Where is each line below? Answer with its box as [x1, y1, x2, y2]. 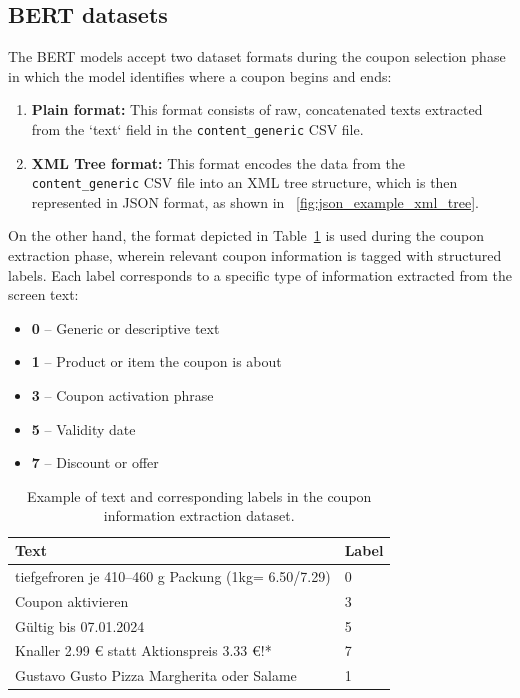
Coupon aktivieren [15, 590, 129, 611]
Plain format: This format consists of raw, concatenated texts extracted [31, 99, 483, 120]
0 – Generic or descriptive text [31, 317, 220, 338]
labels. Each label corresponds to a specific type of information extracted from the [8, 264, 512, 285]
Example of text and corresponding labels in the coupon [27, 485, 372, 506]
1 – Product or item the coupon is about [31, 351, 282, 372]
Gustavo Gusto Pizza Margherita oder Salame [15, 665, 297, 686]
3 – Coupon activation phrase [31, 385, 214, 406]
